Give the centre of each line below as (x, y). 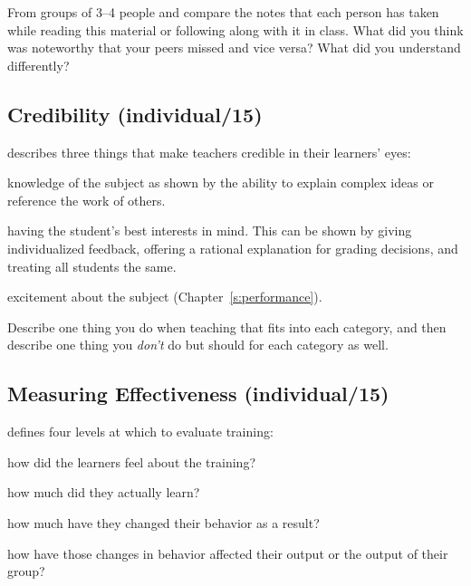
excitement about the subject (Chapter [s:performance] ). (165, 297)
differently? (38, 65)
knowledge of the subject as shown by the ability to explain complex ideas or (221, 183)
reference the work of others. (87, 200)
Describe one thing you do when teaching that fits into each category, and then (227, 327)
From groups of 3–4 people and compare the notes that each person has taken (223, 12)
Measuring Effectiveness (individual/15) (198, 394)
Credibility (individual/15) (135, 114)
